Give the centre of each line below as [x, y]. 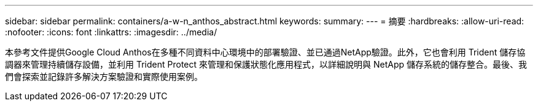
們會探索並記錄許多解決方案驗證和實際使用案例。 [104, 76]
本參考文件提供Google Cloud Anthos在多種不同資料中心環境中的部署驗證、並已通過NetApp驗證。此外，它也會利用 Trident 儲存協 [265, 52]
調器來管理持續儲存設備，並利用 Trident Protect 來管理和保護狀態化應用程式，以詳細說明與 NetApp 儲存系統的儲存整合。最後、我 [266, 64]
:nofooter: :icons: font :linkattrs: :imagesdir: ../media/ [111, 32]
